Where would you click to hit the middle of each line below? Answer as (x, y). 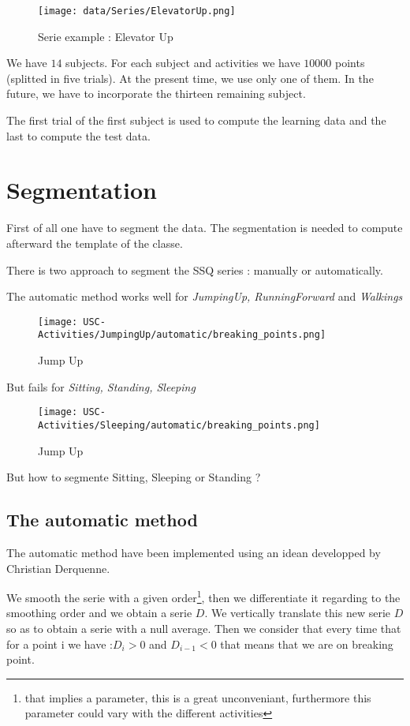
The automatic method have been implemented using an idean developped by (194, 552)
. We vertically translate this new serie (298, 613)
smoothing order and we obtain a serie (99, 613)
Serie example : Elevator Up (106, 36)
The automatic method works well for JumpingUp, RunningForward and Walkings (205, 296)
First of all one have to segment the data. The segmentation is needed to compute (205, 228)
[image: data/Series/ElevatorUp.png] (137, 11)
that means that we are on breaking (307, 644)
